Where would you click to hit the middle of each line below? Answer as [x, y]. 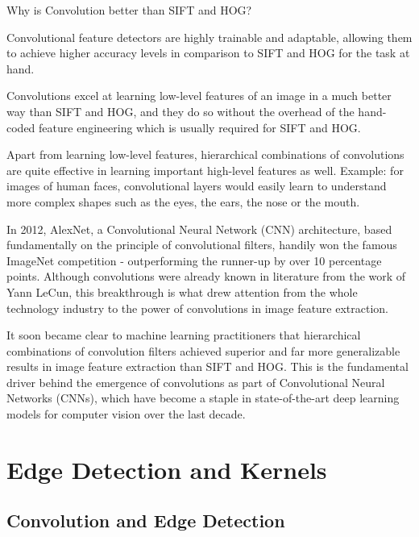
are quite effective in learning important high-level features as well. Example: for [205, 170]
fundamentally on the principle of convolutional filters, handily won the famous [202, 245]
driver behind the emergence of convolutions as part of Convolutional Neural [196, 382]
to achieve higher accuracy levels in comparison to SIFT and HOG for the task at [208, 53]
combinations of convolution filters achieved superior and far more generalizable [203, 350]
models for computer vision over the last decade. [126, 414]
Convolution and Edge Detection [146, 520]
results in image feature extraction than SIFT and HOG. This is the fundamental [207, 366]
